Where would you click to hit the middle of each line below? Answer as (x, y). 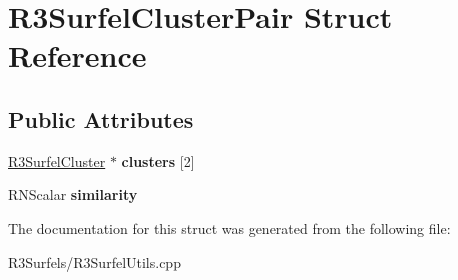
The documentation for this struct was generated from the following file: (229, 227)
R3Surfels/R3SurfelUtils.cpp (94, 261)
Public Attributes (101, 118)
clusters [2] (158, 160)
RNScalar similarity (73, 194)
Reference (77, 55)
